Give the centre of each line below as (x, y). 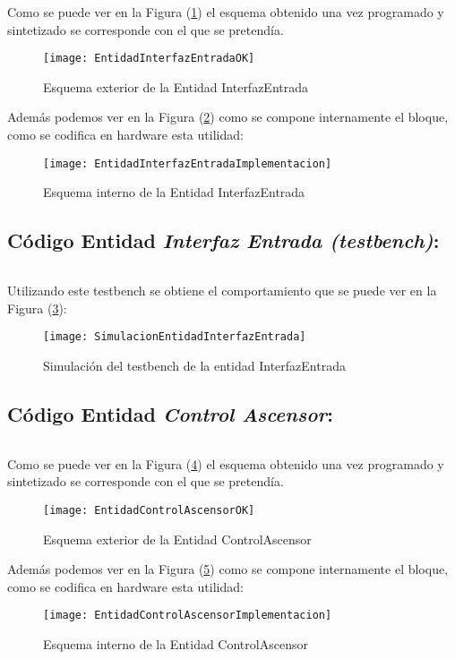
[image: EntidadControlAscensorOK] (149, 510)
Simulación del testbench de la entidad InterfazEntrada (194, 365)
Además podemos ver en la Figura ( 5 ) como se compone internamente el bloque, (228, 569)
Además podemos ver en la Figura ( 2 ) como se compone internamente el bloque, (228, 117)
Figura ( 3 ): (37, 308)
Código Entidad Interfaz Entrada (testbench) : (223, 240)
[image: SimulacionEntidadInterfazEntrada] (175, 337)
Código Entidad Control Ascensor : (170, 413)
